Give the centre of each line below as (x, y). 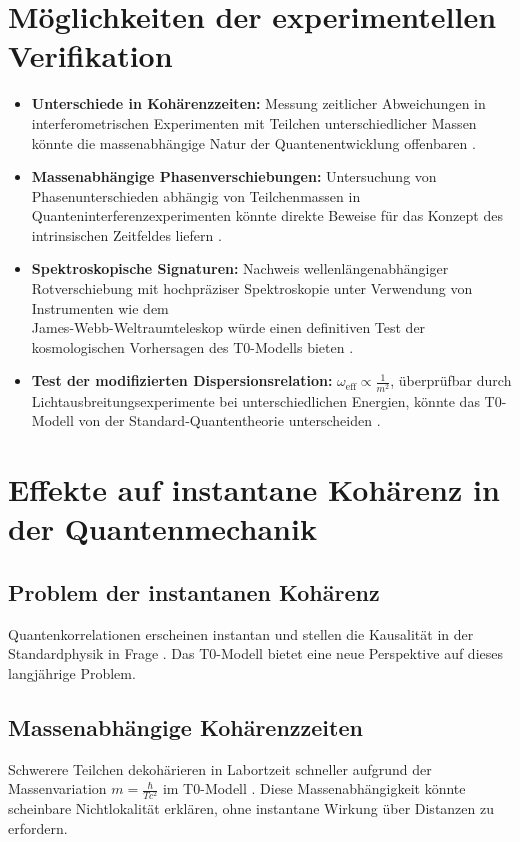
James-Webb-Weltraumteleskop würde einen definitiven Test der (228, 327)
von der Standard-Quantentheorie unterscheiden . (229, 420)
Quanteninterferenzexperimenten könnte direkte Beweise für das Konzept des (267, 215)
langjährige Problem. (72, 672)
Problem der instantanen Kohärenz (194, 591)
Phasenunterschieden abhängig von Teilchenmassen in (196, 195)
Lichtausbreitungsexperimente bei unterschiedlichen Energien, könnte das (255, 400)
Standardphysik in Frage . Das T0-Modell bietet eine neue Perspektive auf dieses (255, 653)
